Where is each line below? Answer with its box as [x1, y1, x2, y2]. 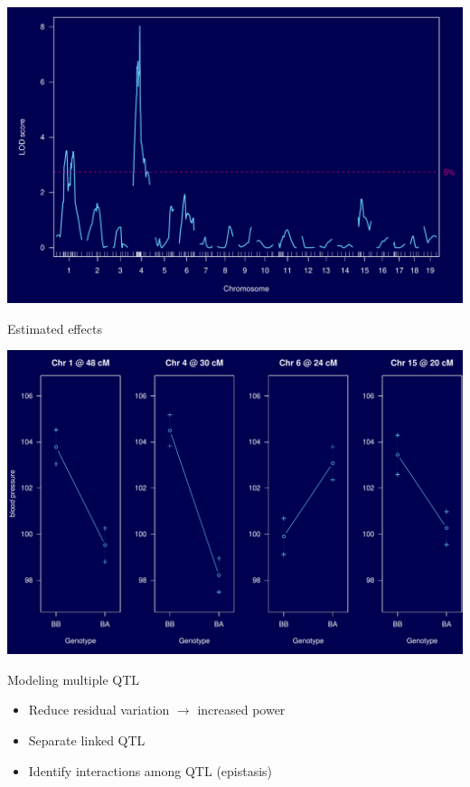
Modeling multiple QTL [7, 669, 140, 688]
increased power [197, 700, 286, 719]
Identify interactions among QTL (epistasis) [28, 761, 273, 780]
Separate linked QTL [28, 730, 146, 749]
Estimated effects [7, 318, 102, 337]
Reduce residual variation [28, 700, 170, 719]
